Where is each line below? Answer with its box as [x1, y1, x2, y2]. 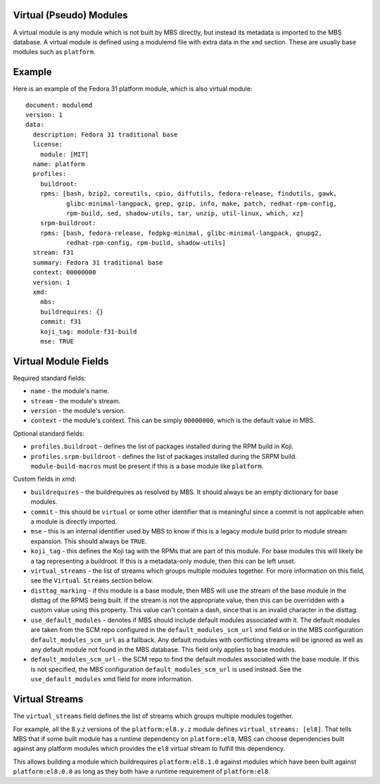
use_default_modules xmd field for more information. [30, 675, 194, 683]
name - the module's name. [30, 387, 109, 396]
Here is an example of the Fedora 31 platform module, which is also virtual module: [13, 84, 253, 93]
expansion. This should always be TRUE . [30, 537, 148, 545]
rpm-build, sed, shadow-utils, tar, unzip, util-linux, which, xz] [65, 209, 304, 217]
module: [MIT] [39, 150, 89, 158]
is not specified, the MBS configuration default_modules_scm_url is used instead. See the [30, 665, 302, 674]
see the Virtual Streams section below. [30, 576, 153, 585]
